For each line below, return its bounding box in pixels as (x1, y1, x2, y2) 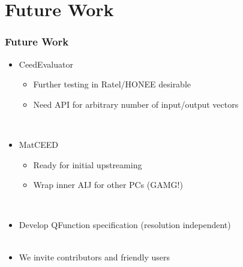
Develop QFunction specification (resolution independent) (19, 219, 231, 231)
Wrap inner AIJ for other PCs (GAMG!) (33, 178, 183, 191)
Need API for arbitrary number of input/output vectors (33, 98, 239, 110)
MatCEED (19, 138, 58, 150)
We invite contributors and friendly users (19, 250, 170, 263)
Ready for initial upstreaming (33, 158, 142, 171)
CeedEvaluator (19, 57, 73, 70)
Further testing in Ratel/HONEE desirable (33, 78, 191, 90)
